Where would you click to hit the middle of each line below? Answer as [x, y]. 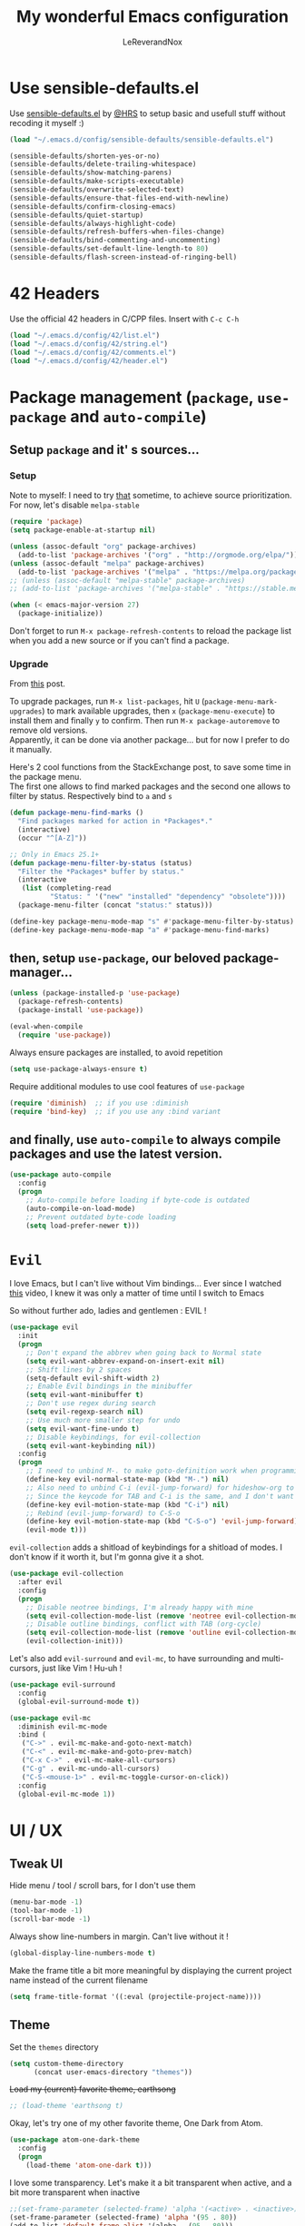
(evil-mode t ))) [57, 1530]
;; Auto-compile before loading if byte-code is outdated [138, 1200]
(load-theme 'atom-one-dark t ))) [89, 2165]
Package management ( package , [132, 397]
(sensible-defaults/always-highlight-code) [93, 223]
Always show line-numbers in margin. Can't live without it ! [119, 1936]
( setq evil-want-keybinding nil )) [91, 1445]
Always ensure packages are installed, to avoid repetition [116, 1052]
